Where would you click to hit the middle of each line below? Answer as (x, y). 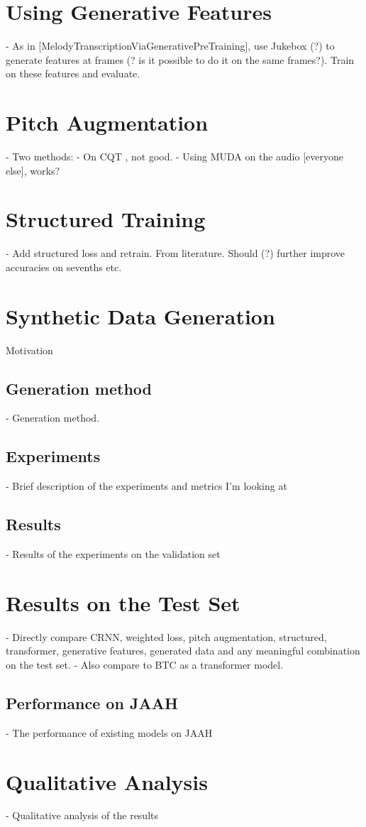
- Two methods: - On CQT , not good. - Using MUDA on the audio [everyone (174, 157)
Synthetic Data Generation (140, 316)
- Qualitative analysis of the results (82, 815)
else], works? (33, 170)
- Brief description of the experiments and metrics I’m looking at (146, 486)
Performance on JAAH (92, 702)
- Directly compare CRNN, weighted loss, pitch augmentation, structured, (166, 636)
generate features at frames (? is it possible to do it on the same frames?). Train (180, 59)
